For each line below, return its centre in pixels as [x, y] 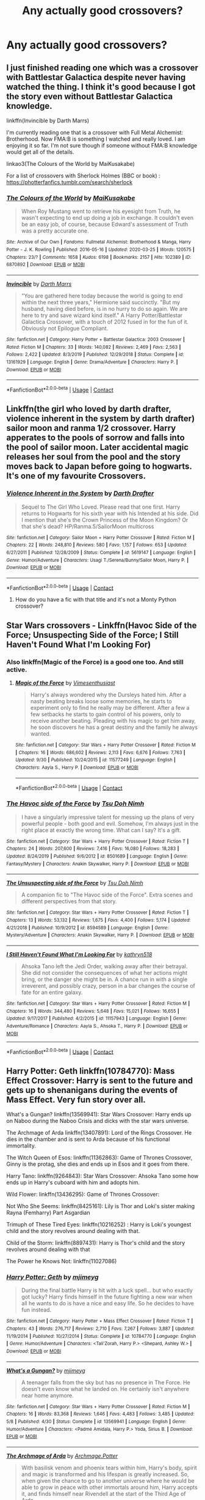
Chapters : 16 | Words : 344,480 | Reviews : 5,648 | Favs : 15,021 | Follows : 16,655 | [93, 1011]
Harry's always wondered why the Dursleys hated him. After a [108, 695]
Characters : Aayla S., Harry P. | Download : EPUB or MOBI [77, 768]
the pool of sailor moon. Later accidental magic [98, 447]
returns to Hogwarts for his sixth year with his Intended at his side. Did [110, 513]
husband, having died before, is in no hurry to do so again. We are [104, 308]
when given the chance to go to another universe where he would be [108, 1480]
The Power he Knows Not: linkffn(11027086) [62, 1261]
